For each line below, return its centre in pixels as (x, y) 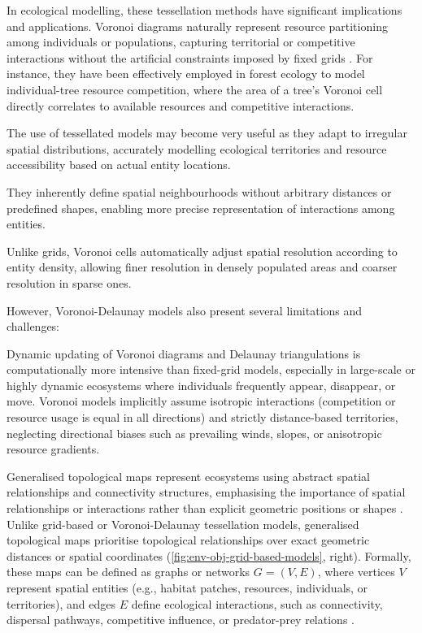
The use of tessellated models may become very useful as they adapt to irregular (207, 133)
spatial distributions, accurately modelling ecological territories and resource (197, 148)
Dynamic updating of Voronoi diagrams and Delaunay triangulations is (184, 353)
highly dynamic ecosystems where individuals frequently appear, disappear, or (201, 385)
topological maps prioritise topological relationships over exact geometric (188, 540)
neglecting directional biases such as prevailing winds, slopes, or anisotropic (194, 433)
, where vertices (356, 572)
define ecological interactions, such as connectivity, (257, 603)
